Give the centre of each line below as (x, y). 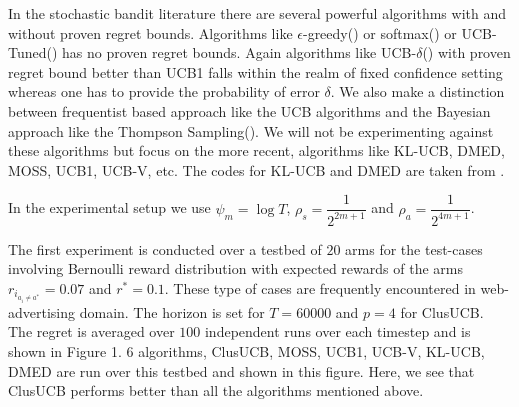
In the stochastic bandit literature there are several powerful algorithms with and (257, 13)
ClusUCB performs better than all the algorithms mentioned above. (216, 390)
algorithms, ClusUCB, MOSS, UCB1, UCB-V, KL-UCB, (311, 351)
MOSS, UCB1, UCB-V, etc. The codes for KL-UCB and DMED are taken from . (256, 169)
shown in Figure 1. (65, 351)
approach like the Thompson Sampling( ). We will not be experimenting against (251, 130)
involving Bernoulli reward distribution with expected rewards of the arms (235, 268)
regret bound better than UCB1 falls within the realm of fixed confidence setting (255, 71)
